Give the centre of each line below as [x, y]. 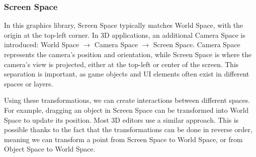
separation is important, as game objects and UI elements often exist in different [127, 74]
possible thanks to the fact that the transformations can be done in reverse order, [128, 129]
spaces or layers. [29, 83]
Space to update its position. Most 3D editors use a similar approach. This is [121, 119]
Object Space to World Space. [50, 149]
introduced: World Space [42, 44]
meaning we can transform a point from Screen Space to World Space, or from [124, 139]
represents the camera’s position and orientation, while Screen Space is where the [128, 54]
